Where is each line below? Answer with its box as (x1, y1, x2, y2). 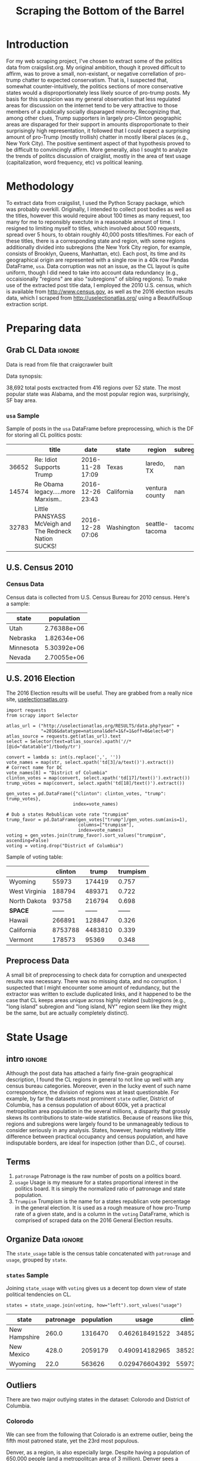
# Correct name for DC (6, 764, 62, 770)
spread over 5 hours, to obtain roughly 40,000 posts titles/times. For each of (6, 231, 194, 238)
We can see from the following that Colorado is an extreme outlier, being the (6, 1431, 193, 1438)
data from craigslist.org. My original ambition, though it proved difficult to (6, 64, 186, 71)
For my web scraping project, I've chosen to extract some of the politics (6, 57, 183, 64)
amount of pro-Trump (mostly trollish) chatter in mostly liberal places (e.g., (6, 133, 189, 141)
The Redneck (34, 527, 72, 536)
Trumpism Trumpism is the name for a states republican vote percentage (14, 1198, 190, 1205)
